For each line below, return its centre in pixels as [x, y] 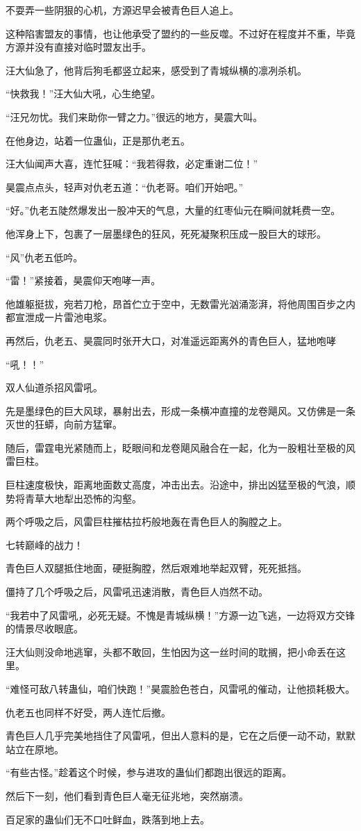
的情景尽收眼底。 [44, 628]
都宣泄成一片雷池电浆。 [59, 317]
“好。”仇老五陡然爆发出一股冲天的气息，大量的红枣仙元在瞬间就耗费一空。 [173, 210]
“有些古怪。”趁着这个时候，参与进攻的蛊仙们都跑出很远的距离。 [149, 772]
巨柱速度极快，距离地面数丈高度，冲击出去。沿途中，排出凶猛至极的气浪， [176, 485]
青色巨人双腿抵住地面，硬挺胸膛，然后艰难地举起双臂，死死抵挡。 [156, 568]
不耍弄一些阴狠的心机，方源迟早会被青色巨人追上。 [122, 10]
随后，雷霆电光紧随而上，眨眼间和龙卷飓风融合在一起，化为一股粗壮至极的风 [180, 447]
